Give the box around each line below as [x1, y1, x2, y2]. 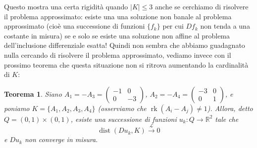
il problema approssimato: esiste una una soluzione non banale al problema [4, 11, 232, 21]
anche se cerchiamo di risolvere [155, 1, 249, 11]
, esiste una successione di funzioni [70, 113, 177, 124]
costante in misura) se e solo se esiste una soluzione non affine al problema [4, 30, 230, 40]
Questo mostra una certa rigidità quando [4, 1, 128, 11]
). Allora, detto [207, 103, 253, 113]
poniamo [4, 103, 30, 113]
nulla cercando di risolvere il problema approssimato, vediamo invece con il [4, 49, 231, 60]
